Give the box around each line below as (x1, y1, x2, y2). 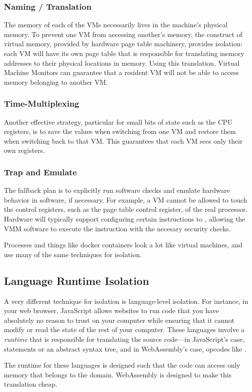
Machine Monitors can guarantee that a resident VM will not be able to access (4, 67, 239, 77)
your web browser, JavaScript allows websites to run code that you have (4, 305, 219, 316)
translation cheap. (4, 379, 58, 389)
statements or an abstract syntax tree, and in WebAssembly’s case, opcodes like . (4, 343, 247, 354)
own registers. (4, 145, 45, 155)
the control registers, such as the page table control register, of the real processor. (4, 204, 248, 214)
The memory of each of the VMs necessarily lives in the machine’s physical (4, 19, 228, 30)
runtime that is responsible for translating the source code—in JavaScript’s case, (4, 334, 245, 344)
